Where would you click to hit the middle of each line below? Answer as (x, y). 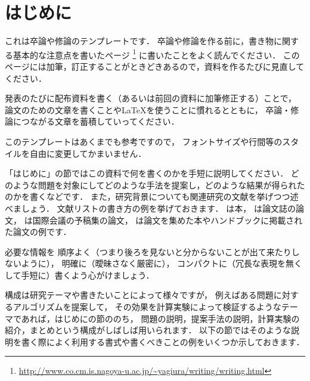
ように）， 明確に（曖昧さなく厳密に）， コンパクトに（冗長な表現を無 (158, 263)
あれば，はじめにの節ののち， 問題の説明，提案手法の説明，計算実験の (160, 318)
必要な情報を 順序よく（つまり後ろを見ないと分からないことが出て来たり (148, 251)
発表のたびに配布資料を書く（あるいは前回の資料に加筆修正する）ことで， (151, 98)
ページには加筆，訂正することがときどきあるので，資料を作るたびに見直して (155, 66)
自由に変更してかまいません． (88, 153)
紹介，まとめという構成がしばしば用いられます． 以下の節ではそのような (148, 330)
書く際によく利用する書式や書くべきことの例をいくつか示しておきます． (163, 341)
